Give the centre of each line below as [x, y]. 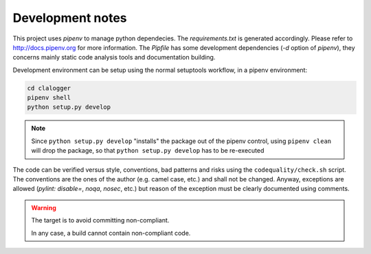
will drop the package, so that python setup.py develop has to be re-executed [148, 151]
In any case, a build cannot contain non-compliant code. [111, 233]
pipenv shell [49, 98]
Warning [44, 207]
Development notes [70, 18]
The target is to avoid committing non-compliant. [100, 220]
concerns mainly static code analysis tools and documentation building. [114, 58]
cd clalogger [49, 88]
